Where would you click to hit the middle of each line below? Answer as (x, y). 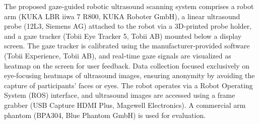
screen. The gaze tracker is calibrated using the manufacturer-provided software (127, 46)
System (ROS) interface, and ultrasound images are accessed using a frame (120, 95)
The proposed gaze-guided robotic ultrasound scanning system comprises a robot (129, 6)
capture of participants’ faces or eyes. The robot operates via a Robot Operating (128, 85)
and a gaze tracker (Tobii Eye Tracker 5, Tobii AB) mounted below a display (123, 36)
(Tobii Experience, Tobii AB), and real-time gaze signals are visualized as (118, 55)
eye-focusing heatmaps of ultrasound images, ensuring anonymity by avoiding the (129, 75)
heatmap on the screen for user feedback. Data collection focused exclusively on (127, 65)
